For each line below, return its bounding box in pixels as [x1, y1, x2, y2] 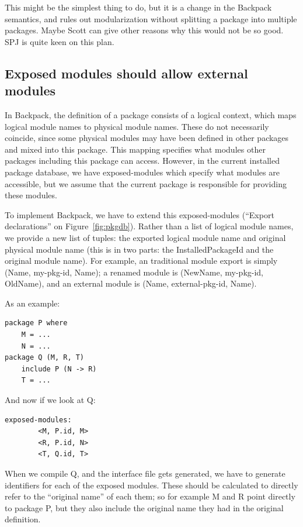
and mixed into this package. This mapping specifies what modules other [5, 143, 266, 155]
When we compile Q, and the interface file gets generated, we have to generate [5, 467, 285, 479]
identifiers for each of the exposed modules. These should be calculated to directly [5, 478, 298, 491]
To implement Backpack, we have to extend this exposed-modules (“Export [5, 208, 274, 221]
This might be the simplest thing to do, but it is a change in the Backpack [5, 1, 272, 13]
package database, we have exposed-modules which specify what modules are [5, 166, 280, 178]
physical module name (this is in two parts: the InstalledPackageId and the [5, 243, 274, 255]
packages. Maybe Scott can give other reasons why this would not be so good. [5, 24, 284, 36]
